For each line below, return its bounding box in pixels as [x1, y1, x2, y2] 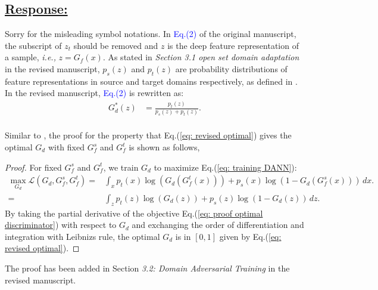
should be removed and [73, 39, 158, 51]
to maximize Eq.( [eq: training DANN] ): [154, 161, 297, 173]
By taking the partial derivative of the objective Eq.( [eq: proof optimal [5, 206, 263, 219]
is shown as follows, [129, 141, 200, 153]
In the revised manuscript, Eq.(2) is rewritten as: [5, 87, 184, 99]
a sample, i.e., [5, 51, 56, 63]
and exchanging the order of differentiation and [132, 218, 304, 231]
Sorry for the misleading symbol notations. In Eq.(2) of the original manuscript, [5, 27, 296, 40]
